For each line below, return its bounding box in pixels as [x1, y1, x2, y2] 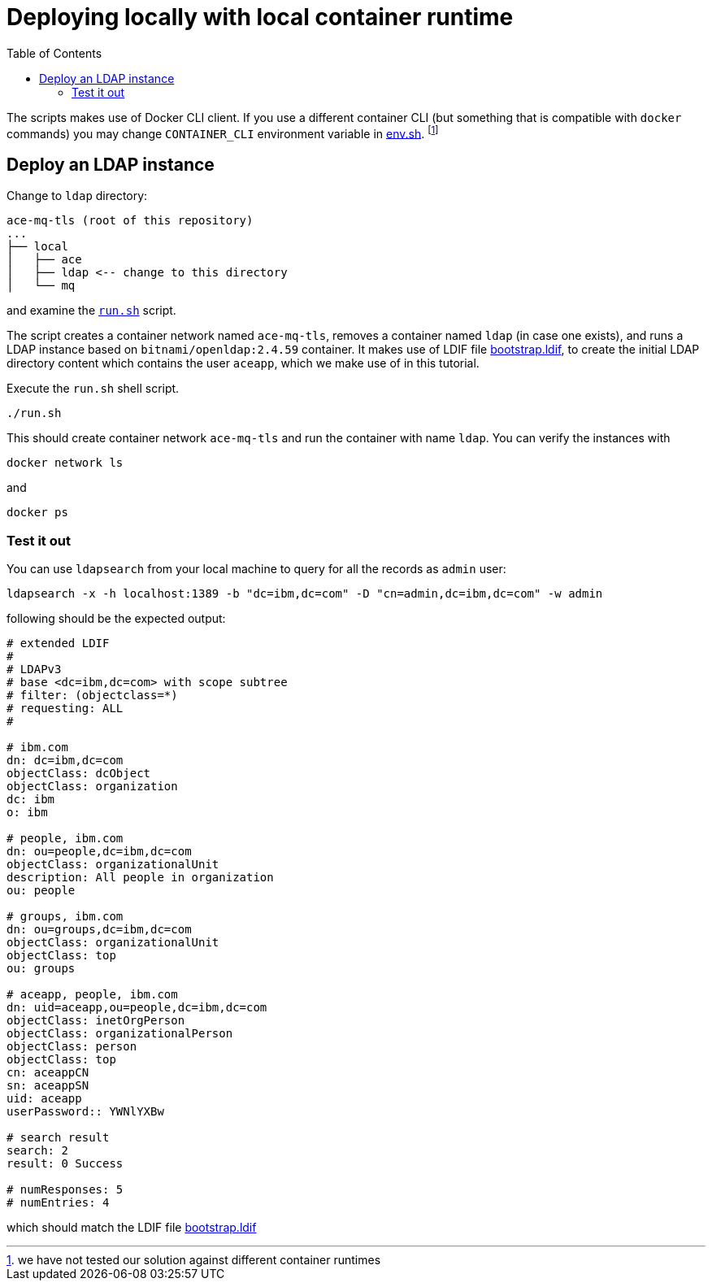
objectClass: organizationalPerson [7, 1027, 233, 1040]
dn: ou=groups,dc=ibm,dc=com [7, 923, 192, 936]
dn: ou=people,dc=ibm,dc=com [7, 845, 192, 858]
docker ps [7, 506, 68, 520]
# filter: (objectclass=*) [7, 689, 178, 702]
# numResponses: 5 [7, 1183, 124, 1196]
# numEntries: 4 [7, 1196, 110, 1209]
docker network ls [7, 456, 124, 470]
